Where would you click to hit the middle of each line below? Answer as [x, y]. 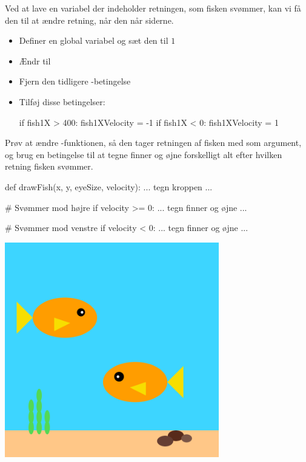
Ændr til [35, 60]
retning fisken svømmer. [49, 166]
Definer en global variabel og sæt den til [94, 40]
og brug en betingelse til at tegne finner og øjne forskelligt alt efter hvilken [144, 154]
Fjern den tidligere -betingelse [75, 81]
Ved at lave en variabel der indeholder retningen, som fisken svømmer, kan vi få [153, 8]
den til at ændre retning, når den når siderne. [89, 20]
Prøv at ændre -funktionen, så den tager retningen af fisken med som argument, [153, 143]
